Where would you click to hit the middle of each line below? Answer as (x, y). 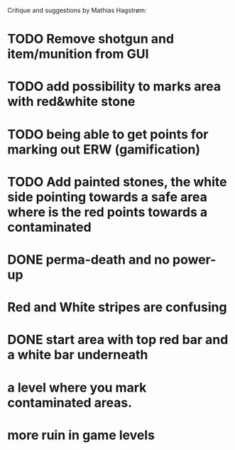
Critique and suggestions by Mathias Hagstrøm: (77, 10)
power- (195, 259)
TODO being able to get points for (108, 134)
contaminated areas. (70, 403)
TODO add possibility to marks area (114, 86)
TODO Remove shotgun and (91, 39)
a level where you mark (77, 387)
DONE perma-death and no (89, 259)
